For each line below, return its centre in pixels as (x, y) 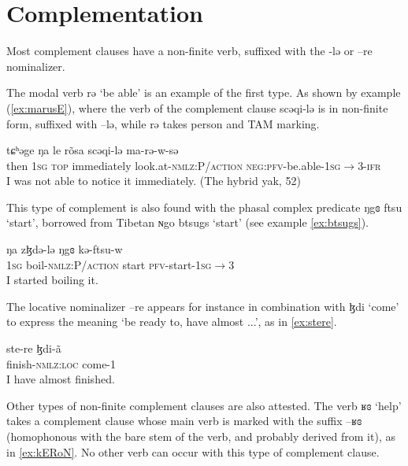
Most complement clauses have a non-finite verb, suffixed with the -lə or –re (189, 51)
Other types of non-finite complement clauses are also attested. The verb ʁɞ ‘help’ (204, 405)
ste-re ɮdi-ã (34, 348)
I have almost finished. (61, 379)
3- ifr (369, 165)
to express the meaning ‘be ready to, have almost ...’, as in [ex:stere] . (172, 322)
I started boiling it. (52, 280)
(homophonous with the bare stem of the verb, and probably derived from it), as (201, 436)
